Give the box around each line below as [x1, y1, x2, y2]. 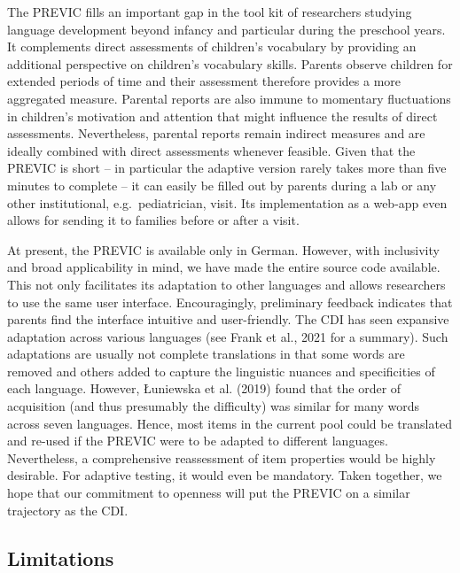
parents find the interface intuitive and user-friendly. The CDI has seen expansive [7, 310, 449, 329]
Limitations [7, 544, 114, 571]
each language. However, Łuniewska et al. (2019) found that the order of [7, 379, 402, 398]
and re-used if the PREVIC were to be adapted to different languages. [7, 431, 388, 450]
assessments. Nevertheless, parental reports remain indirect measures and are [7, 124, 425, 143]
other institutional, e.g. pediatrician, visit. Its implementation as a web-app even [7, 193, 448, 212]
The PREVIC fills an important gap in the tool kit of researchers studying [7, 3, 412, 20]
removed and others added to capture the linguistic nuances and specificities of [7, 361, 435, 380]
